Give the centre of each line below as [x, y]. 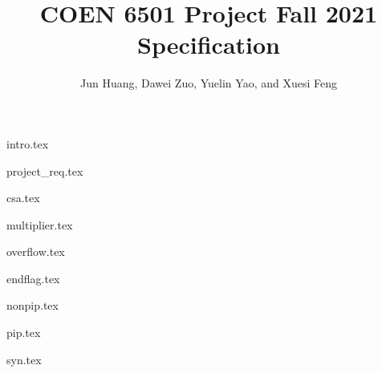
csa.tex [23, 198]
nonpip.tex [33, 305]
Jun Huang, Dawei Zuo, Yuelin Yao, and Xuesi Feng [209, 83]
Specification [209, 45]
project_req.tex [45, 170]
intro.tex [28, 143]
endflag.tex [33, 278]
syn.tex [24, 359]
